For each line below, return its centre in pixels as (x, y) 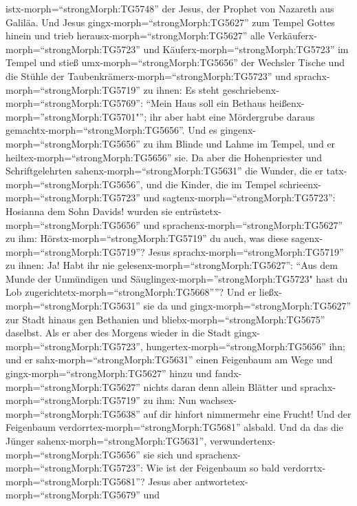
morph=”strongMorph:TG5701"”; (76, 116)
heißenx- (287, 103)
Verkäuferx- (292, 36)
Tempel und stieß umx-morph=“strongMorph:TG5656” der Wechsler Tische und (175, 62)
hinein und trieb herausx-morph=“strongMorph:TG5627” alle (135, 36)
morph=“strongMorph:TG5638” (73, 413)
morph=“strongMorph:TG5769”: (74, 103)
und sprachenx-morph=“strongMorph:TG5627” (243, 224)
